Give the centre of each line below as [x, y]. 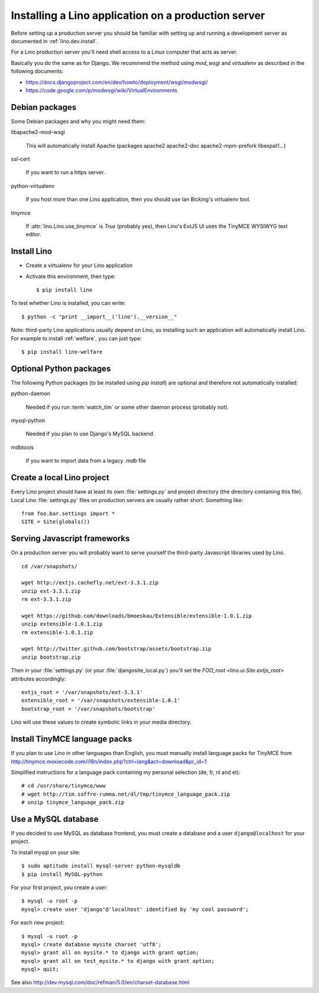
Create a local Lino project [60, 478]
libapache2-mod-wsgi [38, 132]
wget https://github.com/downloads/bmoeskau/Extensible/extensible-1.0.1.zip [137, 616]
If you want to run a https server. [66, 172]
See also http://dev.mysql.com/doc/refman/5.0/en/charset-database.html [100, 982]
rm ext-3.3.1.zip [46, 599]
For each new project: [38, 923]
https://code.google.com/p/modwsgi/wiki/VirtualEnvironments [102, 90]
